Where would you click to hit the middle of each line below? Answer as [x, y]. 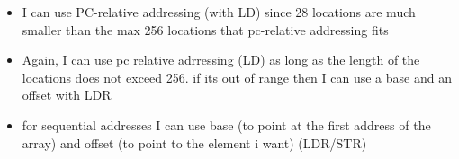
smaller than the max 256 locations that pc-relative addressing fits [205, 29]
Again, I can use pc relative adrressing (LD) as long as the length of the [221, 60]
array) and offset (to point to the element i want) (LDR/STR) [194, 142]
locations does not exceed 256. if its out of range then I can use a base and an [237, 77]
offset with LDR [67, 95]
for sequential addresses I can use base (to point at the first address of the [226, 124]
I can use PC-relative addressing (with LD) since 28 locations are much [219, 12]
